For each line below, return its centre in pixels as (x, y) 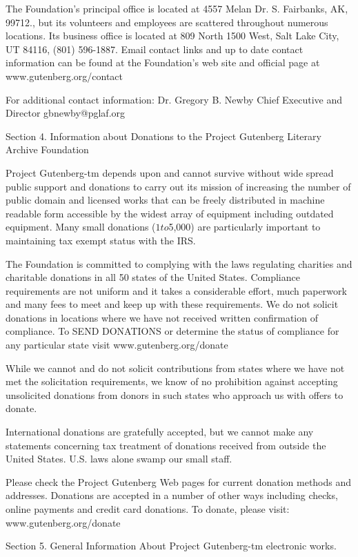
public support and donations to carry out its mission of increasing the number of (178, 186)
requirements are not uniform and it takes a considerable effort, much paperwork (176, 290)
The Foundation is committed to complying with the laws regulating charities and (179, 263)
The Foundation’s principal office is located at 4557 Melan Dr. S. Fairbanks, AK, (177, 8)
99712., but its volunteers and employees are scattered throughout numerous (167, 22)
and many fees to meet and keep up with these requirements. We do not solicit (172, 304)
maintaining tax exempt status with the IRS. (101, 240)
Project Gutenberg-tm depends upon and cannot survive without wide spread (170, 172)
